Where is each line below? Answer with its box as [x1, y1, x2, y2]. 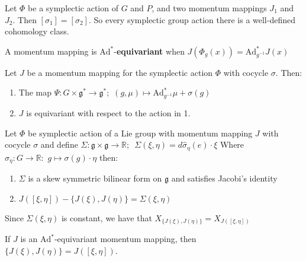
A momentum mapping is [5, 44, 97, 57]
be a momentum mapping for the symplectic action [27, 66, 213, 78]
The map [18, 86, 52, 98]
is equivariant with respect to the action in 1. [26, 107, 191, 119]
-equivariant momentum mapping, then [54, 233, 197, 245]
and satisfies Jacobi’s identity [171, 172, 278, 184]
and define [40, 138, 78, 151]
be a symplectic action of [28, 2, 118, 14]
